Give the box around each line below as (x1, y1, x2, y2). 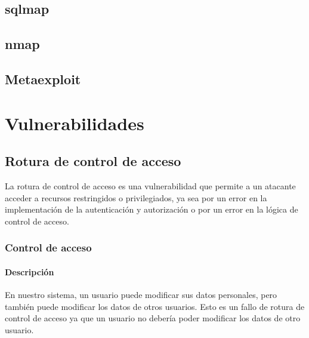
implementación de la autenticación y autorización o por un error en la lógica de (5, 203, 298, 216)
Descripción (5, 265, 54, 278)
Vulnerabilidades (5, 110, 144, 135)
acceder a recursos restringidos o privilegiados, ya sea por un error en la (5, 191, 267, 204)
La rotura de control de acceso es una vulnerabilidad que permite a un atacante (5, 179, 296, 192)
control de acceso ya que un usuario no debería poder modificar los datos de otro (5, 312, 301, 324)
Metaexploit (5, 69, 81, 88)
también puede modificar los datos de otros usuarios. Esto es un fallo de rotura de (5, 300, 305, 312)
